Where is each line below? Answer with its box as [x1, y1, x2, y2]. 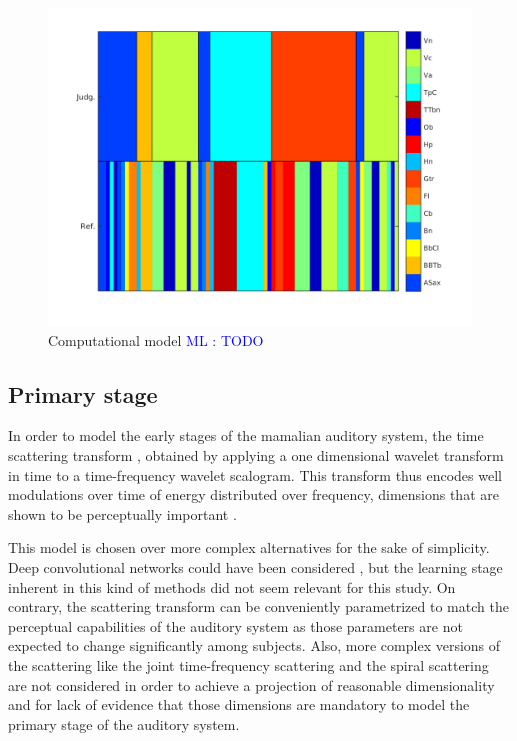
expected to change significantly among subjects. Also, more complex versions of [8, 635, 501, 656]
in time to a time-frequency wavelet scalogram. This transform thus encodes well [8, 464, 502, 485]
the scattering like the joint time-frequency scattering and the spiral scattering [8, 654, 489, 675]
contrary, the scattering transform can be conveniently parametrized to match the [8, 596, 509, 617]
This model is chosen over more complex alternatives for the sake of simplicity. [8, 537, 490, 558]
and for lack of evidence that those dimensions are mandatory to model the [8, 694, 470, 715]
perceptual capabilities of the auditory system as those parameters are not [8, 615, 463, 636]
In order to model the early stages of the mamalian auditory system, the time [8, 425, 484, 446]
